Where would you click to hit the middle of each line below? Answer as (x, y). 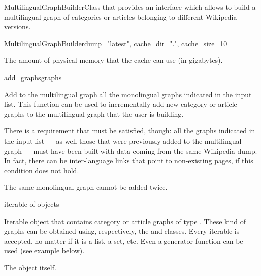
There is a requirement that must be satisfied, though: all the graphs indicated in (130, 131)
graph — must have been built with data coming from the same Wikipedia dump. (131, 150)
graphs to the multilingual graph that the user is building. (94, 114)
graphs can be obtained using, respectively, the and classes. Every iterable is (122, 231)
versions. (17, 26)
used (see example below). (44, 251)
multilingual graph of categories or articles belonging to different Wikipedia (121, 16)
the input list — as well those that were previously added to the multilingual (123, 140)
